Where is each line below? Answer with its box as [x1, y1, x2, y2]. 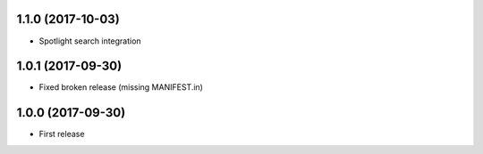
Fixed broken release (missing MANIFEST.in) [38, 82, 203, 93]
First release [38, 129, 85, 140]
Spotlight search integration [38, 36, 142, 46]
